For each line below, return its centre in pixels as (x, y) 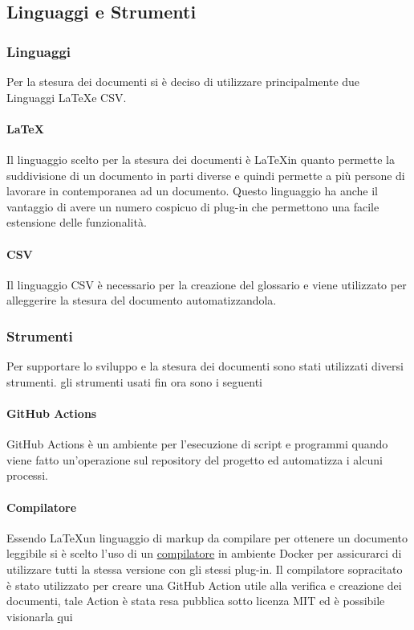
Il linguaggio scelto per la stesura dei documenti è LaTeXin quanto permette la (201, 159)
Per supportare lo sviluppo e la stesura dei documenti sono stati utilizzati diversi (205, 366)
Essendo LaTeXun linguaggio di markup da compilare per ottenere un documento (207, 537)
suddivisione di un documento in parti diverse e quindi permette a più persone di (206, 175)
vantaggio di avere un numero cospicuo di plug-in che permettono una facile (193, 206)
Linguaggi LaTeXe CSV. (67, 97)
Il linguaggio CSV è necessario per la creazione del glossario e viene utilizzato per (207, 284)
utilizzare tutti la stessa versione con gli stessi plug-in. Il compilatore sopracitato (205, 569)
